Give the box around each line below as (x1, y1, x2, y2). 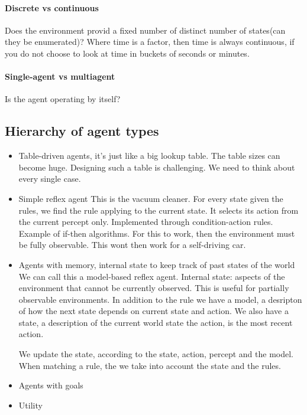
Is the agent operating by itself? (5, 93, 121, 105)
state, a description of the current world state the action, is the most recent (18, 316, 293, 328)
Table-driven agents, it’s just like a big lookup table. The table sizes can (18, 149, 280, 162)
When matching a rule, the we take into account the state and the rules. (18, 359, 281, 371)
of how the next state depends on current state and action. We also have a (18, 305, 289, 317)
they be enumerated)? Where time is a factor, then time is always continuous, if (5, 35, 295, 48)
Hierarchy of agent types (5, 122, 159, 140)
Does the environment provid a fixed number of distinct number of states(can (5, 24, 286, 36)
